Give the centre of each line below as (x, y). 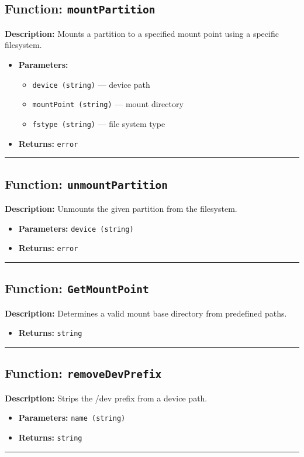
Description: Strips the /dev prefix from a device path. (106, 398)
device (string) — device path (91, 84)
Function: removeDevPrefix (83, 373)
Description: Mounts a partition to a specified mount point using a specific (142, 33)
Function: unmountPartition (86, 183)
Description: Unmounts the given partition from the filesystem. (121, 208)
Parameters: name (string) (72, 418)
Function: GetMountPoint (77, 288)
